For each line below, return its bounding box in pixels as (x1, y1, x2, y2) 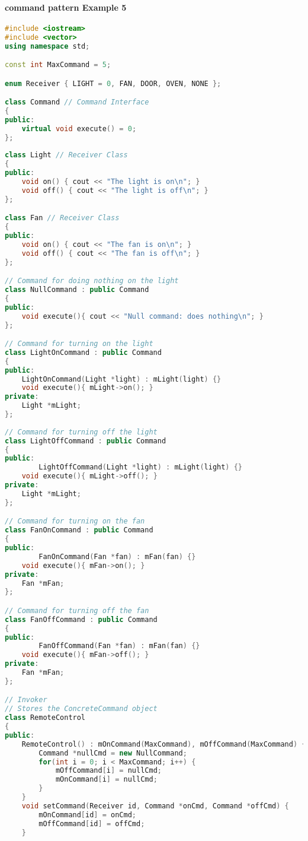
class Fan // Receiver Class (5, 214, 120, 223)
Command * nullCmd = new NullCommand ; (38, 748, 187, 757)
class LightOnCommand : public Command (5, 348, 162, 357)
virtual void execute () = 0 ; (21, 124, 137, 133)
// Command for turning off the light (5, 427, 158, 436)
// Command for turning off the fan (5, 606, 149, 615)
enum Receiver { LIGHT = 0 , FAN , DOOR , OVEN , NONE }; (5, 79, 222, 88)
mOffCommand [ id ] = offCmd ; (38, 819, 145, 828)
